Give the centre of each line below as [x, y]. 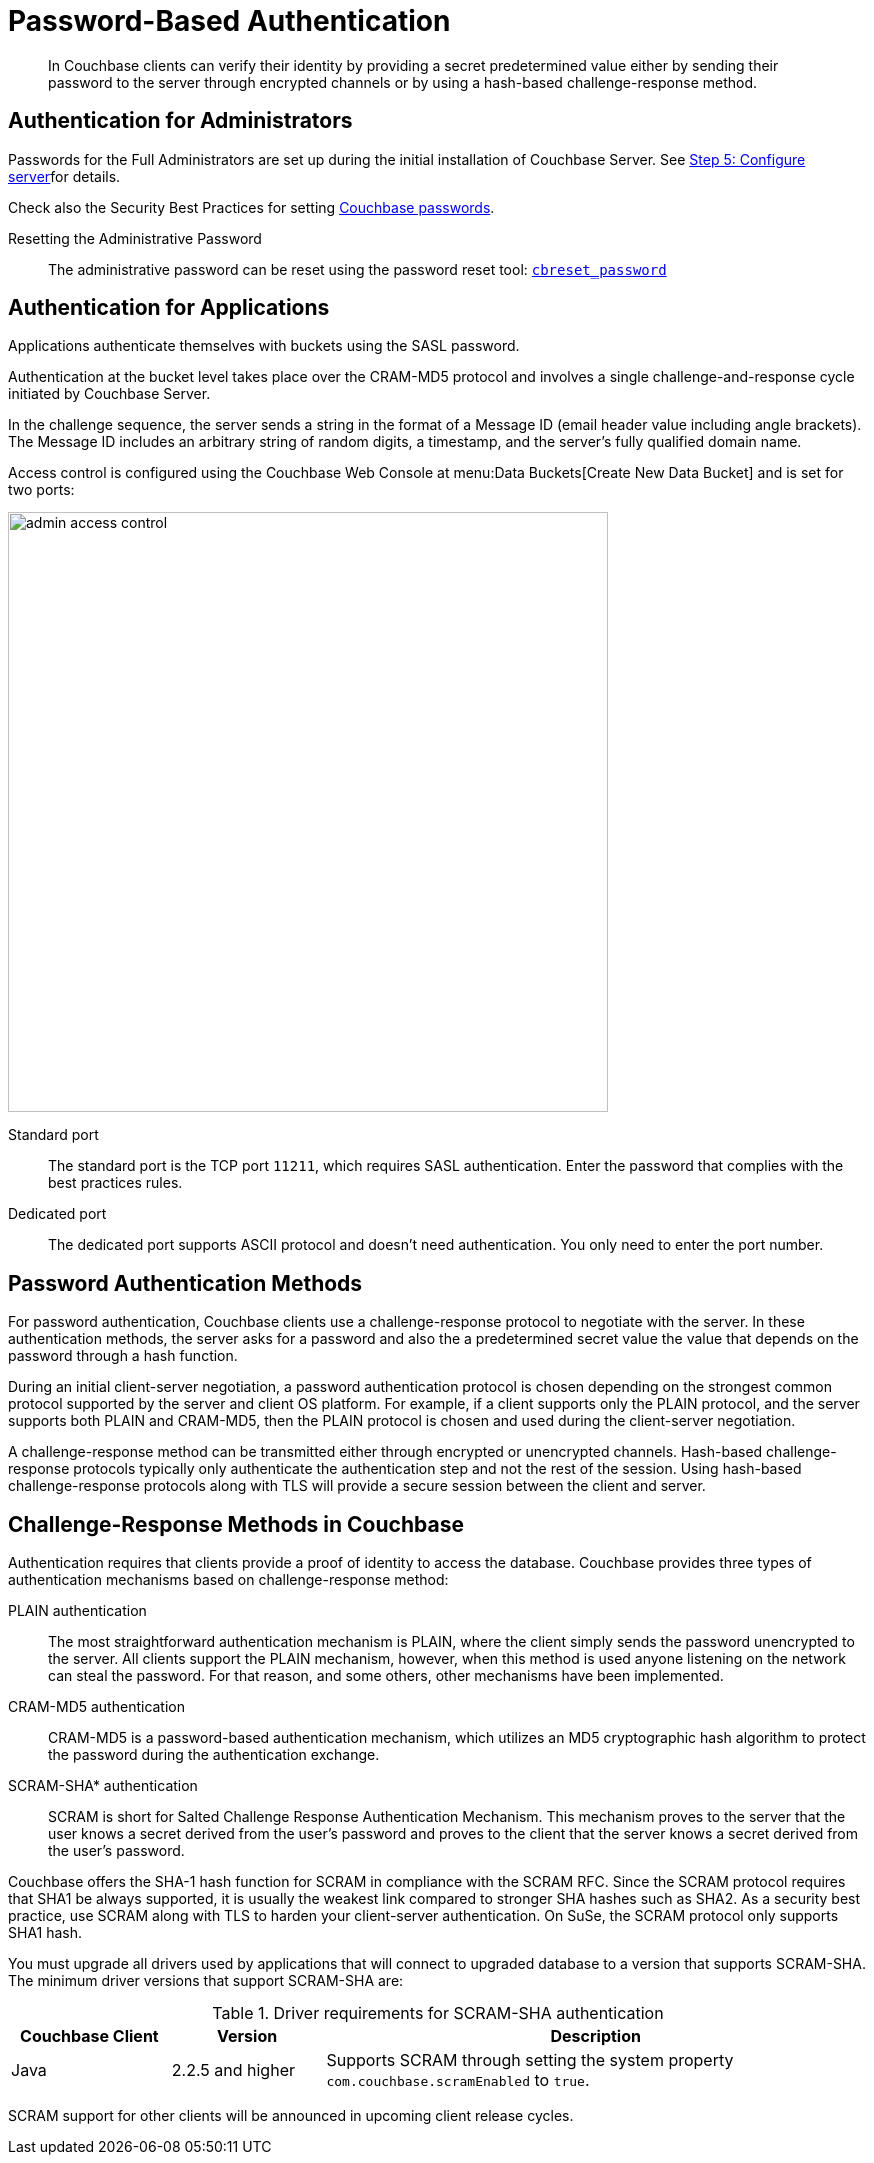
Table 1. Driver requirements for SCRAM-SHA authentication [438, 2013]
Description [595, 2036]
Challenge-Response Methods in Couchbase [236, 1524]
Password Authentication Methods [185, 1283]
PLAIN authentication [77, 1611]
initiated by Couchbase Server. [109, 394]
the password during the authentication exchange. [214, 1755]
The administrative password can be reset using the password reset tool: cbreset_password [357, 269]
